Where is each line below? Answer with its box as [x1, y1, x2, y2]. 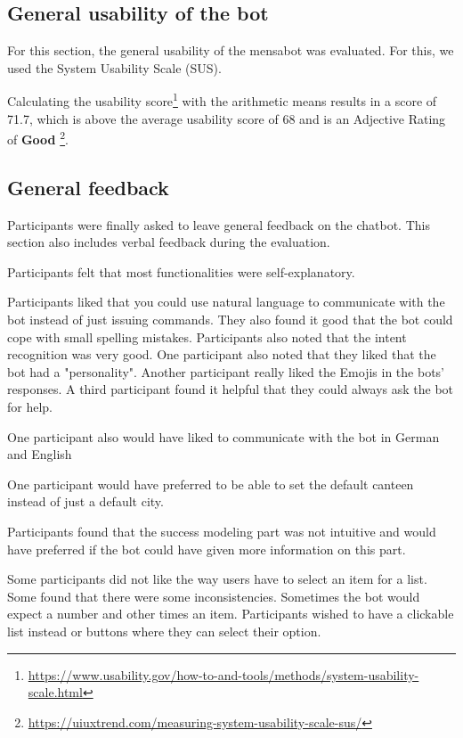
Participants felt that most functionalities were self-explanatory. [7, 262, 355, 281]
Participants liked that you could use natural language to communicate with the [7, 292, 445, 311]
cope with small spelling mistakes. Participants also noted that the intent [7, 327, 407, 346]
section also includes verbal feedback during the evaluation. [7, 233, 330, 251]
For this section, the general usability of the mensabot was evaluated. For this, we [7, 41, 454, 60]
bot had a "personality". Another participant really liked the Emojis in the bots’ [7, 362, 445, 381]
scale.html [28, 683, 83, 701]
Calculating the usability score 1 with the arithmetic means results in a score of [7, 89, 437, 111]
